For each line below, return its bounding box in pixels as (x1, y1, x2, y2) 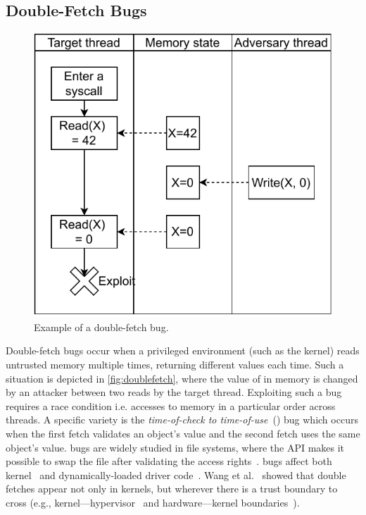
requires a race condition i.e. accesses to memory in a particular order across (6, 398, 336, 413)
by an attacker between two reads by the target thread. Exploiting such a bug (6, 385, 342, 399)
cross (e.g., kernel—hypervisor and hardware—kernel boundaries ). (6, 495, 300, 509)
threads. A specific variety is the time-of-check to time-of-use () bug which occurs (6, 412, 358, 427)
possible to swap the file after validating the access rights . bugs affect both (6, 454, 332, 469)
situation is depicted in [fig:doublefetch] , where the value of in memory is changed (6, 371, 358, 385)
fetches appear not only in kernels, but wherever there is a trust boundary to (6, 481, 338, 496)
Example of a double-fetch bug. (34, 319, 169, 334)
